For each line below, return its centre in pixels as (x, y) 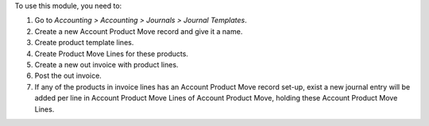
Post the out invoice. (68, 76)
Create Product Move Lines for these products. (111, 53)
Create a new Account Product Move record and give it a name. (139, 31)
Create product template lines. (84, 43)
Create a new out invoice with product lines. (106, 64)
